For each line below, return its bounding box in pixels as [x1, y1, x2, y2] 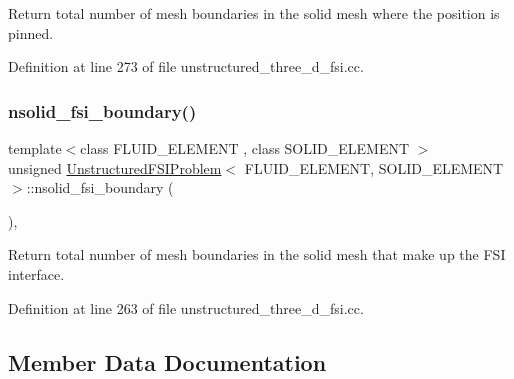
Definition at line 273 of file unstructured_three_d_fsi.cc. [8, 56, 364, 77]
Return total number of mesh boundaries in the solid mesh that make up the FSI [8, 244, 506, 265]
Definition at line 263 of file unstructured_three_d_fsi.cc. [8, 297, 364, 318]
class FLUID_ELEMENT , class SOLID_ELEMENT [80, 138, 410, 158]
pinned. [8, 22, 54, 43]
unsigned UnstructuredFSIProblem [8, 157, 222, 178]
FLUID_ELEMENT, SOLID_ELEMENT [244, 157, 504, 178]
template [8, 138, 62, 158]
